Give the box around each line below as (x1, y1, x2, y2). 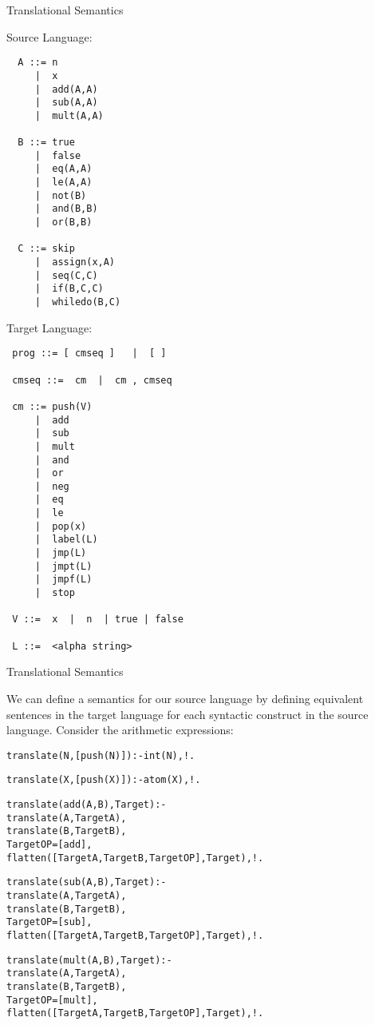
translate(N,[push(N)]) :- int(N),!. (6, 749, 195, 761)
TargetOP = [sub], (6, 916, 93, 928)
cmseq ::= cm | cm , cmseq (12, 374, 172, 386)
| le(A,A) (34, 177, 93, 189)
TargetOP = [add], (6, 839, 93, 850)
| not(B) (34, 189, 87, 201)
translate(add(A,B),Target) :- (6, 799, 167, 811)
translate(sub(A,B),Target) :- (6, 876, 167, 888)
